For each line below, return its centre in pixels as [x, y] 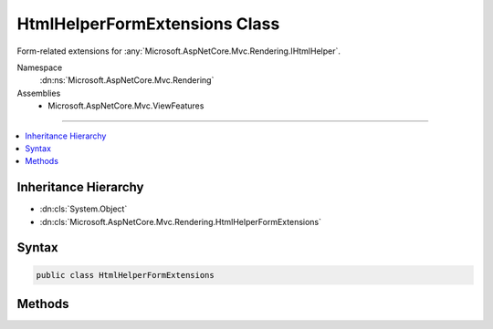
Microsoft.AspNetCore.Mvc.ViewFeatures [126, 106]
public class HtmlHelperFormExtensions [125, 275]
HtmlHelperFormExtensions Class [148, 24]
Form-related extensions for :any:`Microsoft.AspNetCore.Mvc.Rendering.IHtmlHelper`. [179, 51]
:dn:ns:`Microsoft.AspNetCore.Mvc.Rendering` [127, 80]
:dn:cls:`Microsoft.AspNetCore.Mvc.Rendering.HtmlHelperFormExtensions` [181, 221]
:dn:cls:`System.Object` [84, 209]
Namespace [40, 67]
